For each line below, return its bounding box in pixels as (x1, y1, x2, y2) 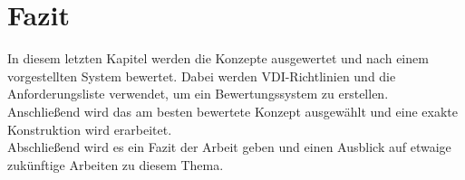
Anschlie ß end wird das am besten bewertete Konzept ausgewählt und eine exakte (7, 101, 458, 120)
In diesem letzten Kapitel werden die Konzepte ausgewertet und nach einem (7, 49, 429, 68)
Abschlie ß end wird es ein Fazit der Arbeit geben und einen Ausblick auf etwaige (7, 137, 451, 156)
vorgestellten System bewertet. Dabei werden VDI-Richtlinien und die (7, 66, 396, 85)
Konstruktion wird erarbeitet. (7, 119, 172, 138)
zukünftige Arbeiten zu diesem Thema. (7, 155, 224, 174)
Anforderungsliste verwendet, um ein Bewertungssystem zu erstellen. (7, 84, 389, 103)
